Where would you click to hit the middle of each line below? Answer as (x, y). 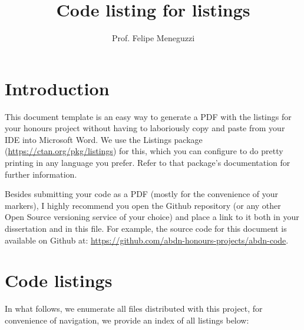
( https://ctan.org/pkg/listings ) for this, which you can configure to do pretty (144, 151)
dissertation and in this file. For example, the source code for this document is (146, 228)
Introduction (57, 88)
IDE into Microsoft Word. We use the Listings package (104, 139)
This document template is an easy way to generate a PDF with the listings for (148, 116)
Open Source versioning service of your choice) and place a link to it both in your (152, 217)
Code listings (59, 280)
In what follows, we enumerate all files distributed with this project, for (134, 309)
